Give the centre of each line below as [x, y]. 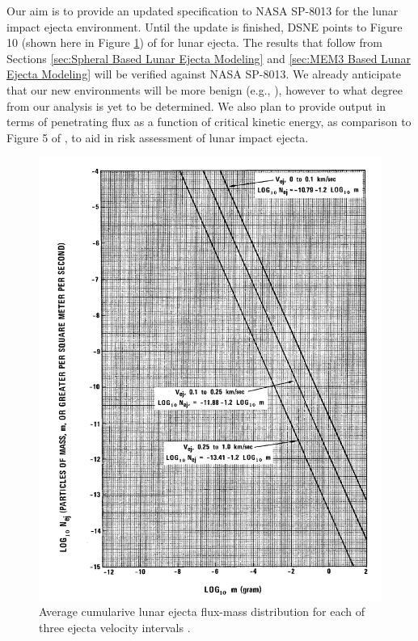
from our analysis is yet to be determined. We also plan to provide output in [196, 105]
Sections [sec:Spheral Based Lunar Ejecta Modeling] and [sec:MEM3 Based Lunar [209, 58]
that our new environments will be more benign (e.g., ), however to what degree [205, 89]
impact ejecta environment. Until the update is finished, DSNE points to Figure [205, 26]
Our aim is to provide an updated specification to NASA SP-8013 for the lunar [203, 11]
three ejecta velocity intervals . [115, 627]
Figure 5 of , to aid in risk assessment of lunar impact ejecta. [158, 137]
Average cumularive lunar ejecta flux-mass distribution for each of [202, 611]
